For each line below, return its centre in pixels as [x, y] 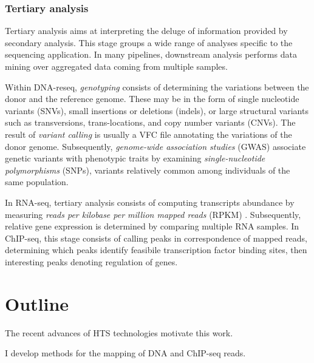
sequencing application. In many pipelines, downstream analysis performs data [151, 54]
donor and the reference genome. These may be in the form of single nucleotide [152, 99]
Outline [37, 303]
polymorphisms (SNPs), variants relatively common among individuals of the [148, 170]
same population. [37, 182]
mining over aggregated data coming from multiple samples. [116, 66]
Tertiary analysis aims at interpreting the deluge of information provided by [146, 31]
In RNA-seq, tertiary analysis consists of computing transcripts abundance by [150, 202]
